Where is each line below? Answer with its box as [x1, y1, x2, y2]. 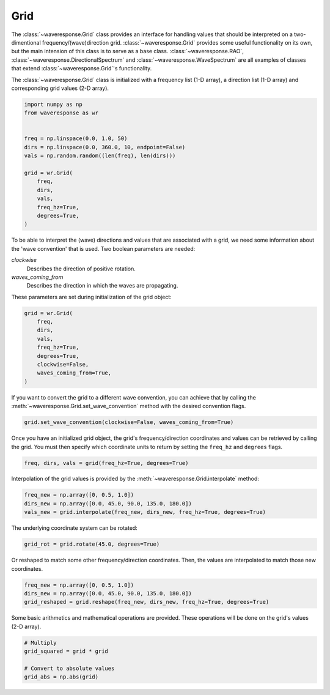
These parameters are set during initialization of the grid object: [11, 293, 172, 300]
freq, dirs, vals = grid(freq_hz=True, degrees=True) [24, 459, 189, 466]
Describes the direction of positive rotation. [26, 265, 136, 272]
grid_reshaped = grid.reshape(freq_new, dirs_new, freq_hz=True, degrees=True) [24, 598, 269, 606]
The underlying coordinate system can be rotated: [11, 524, 137, 532]
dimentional [11, 39, 41, 46]
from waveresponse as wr [24, 110, 99, 116]
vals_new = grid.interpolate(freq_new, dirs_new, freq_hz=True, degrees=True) [24, 508, 266, 516]
